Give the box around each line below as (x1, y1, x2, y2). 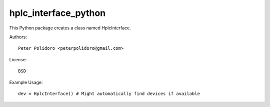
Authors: (9, 34, 27, 40)
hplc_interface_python (9, 7, 106, 18)
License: (9, 56, 27, 62)
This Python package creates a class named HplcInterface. (9, 25, 131, 31)
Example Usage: (9, 79, 43, 85)
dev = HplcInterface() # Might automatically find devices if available (18, 91, 200, 97)
